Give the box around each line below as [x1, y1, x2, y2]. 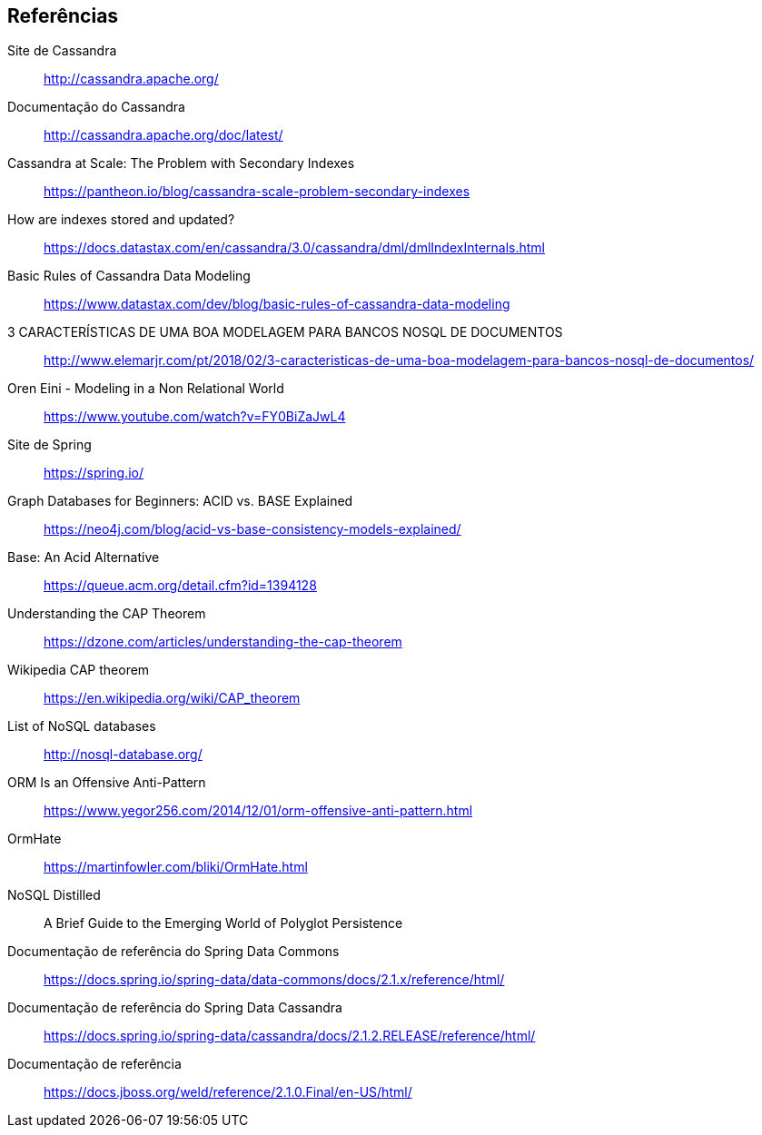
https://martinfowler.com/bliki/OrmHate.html [44, 859, 308, 875]
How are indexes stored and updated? [7, 212, 235, 228]
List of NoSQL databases [7, 718, 156, 735]
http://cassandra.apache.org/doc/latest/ [44, 127, 283, 143]
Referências [7, 5, 119, 27]
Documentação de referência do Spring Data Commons [7, 943, 340, 960]
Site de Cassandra [7, 43, 117, 59]
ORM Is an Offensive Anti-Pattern [7, 775, 206, 791]
